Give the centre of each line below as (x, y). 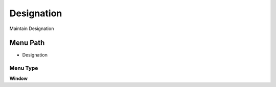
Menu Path (27, 43)
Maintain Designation (32, 28)
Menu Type (24, 68)
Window (19, 78)
